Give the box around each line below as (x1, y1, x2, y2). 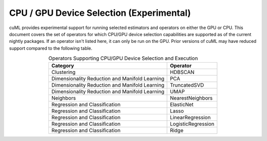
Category (51, 62, 74, 69)
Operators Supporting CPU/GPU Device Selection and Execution (48, 55, 198, 62)
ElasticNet (170, 101, 194, 108)
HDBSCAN (170, 69, 195, 76)
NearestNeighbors (170, 95, 213, 102)
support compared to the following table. (9, 45, 92, 51)
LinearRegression (170, 114, 211, 121)
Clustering (51, 69, 76, 76)
